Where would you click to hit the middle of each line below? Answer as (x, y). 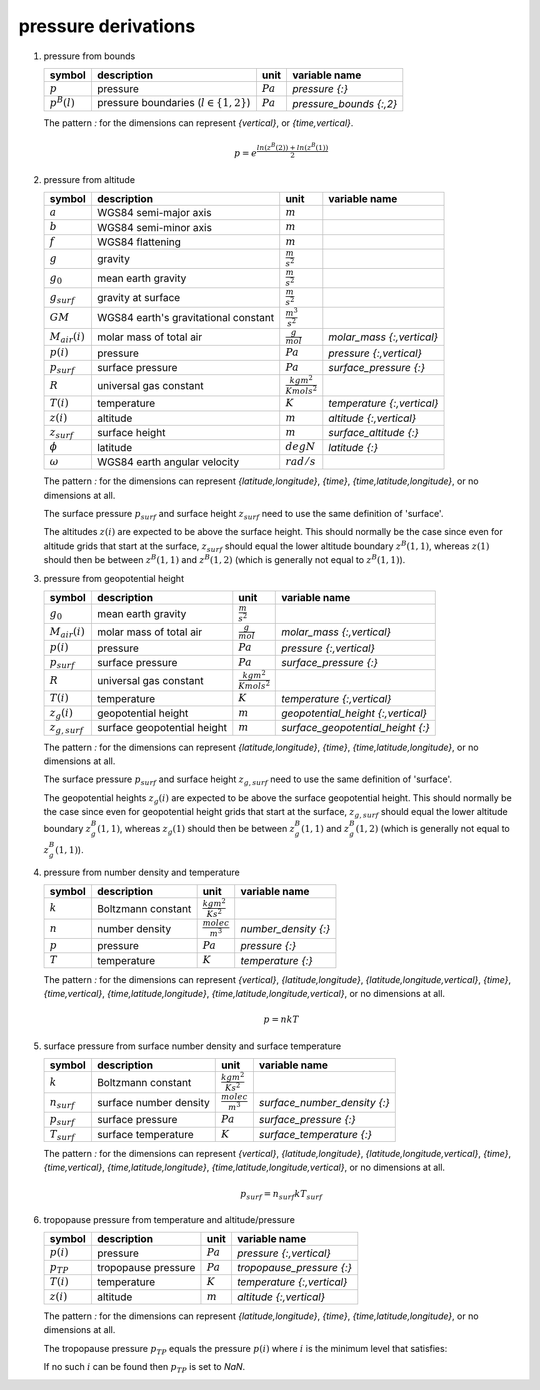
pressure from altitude (89, 179)
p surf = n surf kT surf (281, 1195)
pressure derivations (107, 26)
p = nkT (281, 1019)
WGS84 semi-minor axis (154, 227)
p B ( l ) (62, 102)
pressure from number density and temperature (141, 872)
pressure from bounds (89, 56)
